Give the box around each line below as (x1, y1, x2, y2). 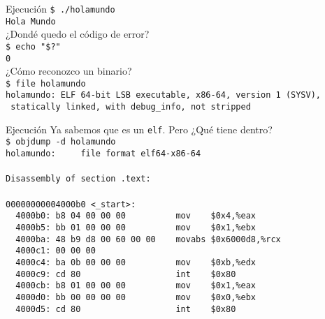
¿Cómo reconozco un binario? (6, 64, 132, 78)
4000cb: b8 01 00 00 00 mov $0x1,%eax (15, 281, 256, 291)
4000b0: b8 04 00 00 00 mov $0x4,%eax (15, 211, 256, 221)
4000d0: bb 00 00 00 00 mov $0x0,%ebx (15, 292, 256, 302)
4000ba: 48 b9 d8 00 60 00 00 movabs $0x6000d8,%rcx (15, 234, 281, 244)
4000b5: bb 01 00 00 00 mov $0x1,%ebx (15, 222, 256, 232)
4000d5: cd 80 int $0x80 (15, 304, 236, 314)
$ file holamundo (6, 78, 86, 89)
